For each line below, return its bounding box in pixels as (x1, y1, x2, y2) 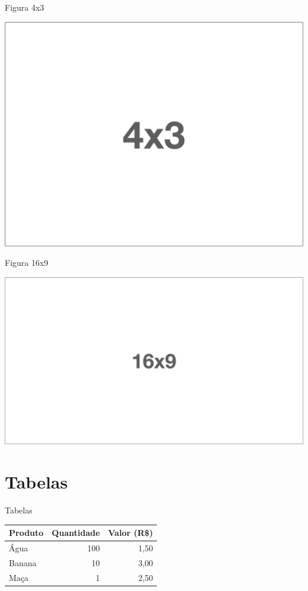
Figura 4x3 (5, 1, 44, 13)
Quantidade (52, 526, 100, 539)
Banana (9, 556, 37, 568)
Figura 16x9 (5, 256, 49, 269)
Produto (9, 526, 44, 539)
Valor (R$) (108, 526, 153, 539)
